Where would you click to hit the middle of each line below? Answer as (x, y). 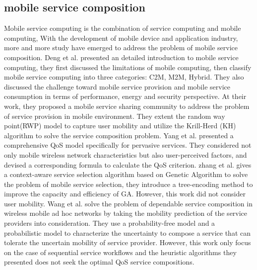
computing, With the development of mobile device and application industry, (121, 38)
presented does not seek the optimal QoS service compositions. (99, 262)
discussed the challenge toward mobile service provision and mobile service (117, 86)
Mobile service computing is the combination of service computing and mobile (123, 28)
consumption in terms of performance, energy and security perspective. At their (125, 96)
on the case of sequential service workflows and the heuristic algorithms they (120, 252)
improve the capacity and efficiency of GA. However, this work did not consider (125, 194)
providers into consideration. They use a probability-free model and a (110, 223)
